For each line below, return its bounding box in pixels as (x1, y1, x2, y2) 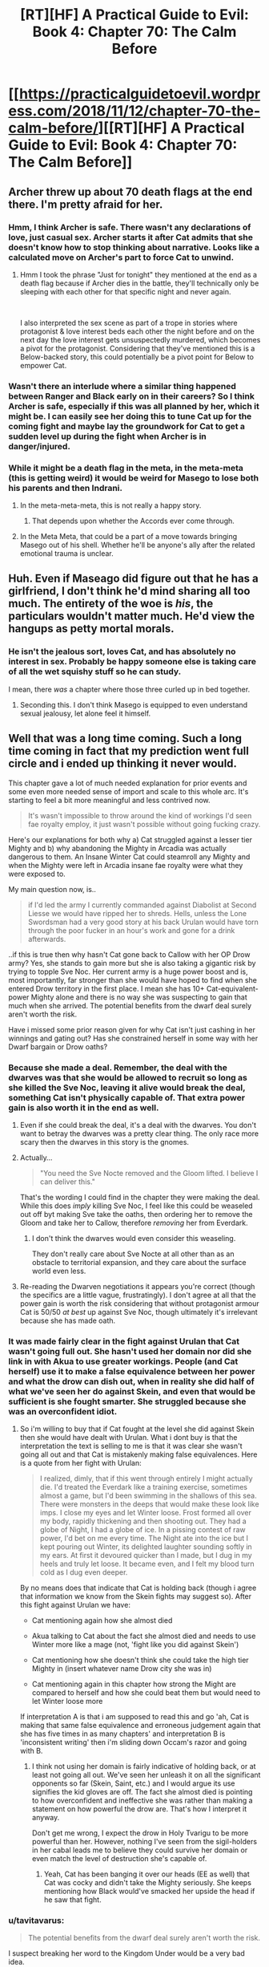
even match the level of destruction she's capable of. (31, 1854, 207, 1864)
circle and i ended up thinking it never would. (8, 756, 238, 771)
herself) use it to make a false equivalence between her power (8, 1365, 255, 1377)
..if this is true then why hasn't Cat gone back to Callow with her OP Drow (8, 949, 251, 959)
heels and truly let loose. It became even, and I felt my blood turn (39, 1559, 255, 1569)
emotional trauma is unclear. (19, 549, 114, 558)
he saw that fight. (43, 1895, 102, 1904)
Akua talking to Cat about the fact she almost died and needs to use (31, 1631, 256, 1641)
